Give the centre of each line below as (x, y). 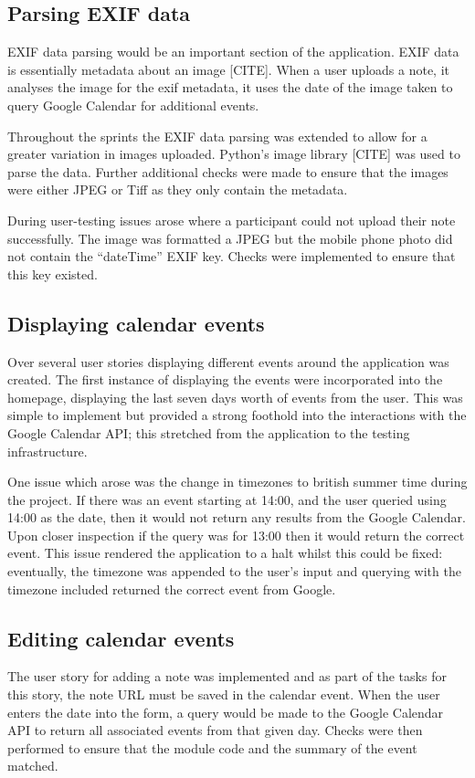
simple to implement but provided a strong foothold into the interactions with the (237, 415)
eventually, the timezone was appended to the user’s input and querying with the (234, 571)
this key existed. (53, 273)
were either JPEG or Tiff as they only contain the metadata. (178, 189)
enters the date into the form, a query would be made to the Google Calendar (226, 712)
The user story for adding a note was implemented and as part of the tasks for (227, 676)
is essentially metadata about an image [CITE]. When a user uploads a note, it (228, 69)
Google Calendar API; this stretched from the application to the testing (209, 432)
